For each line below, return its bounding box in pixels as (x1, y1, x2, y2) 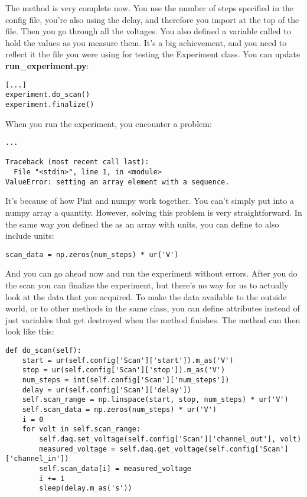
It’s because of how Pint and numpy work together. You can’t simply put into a (5, 194, 294, 207)
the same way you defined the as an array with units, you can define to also (5, 217, 279, 230)
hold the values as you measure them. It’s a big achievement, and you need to (5, 36, 287, 48)
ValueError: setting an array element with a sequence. (5, 177, 230, 186)
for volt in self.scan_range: (22, 425, 141, 434)
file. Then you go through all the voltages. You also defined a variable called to (5, 25, 291, 37)
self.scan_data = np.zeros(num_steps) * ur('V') (22, 405, 217, 414)
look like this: (5, 325, 54, 337)
